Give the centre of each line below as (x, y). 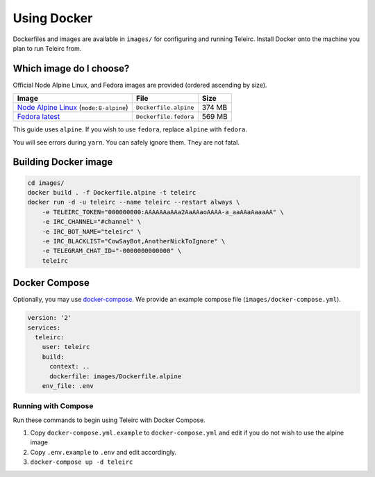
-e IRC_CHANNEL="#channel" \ (92, 222)
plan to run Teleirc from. (47, 48)
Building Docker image (63, 162)
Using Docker (53, 18)
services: (44, 328)
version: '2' (50, 318)
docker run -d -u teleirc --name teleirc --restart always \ (134, 202)
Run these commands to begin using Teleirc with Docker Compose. (109, 420)
